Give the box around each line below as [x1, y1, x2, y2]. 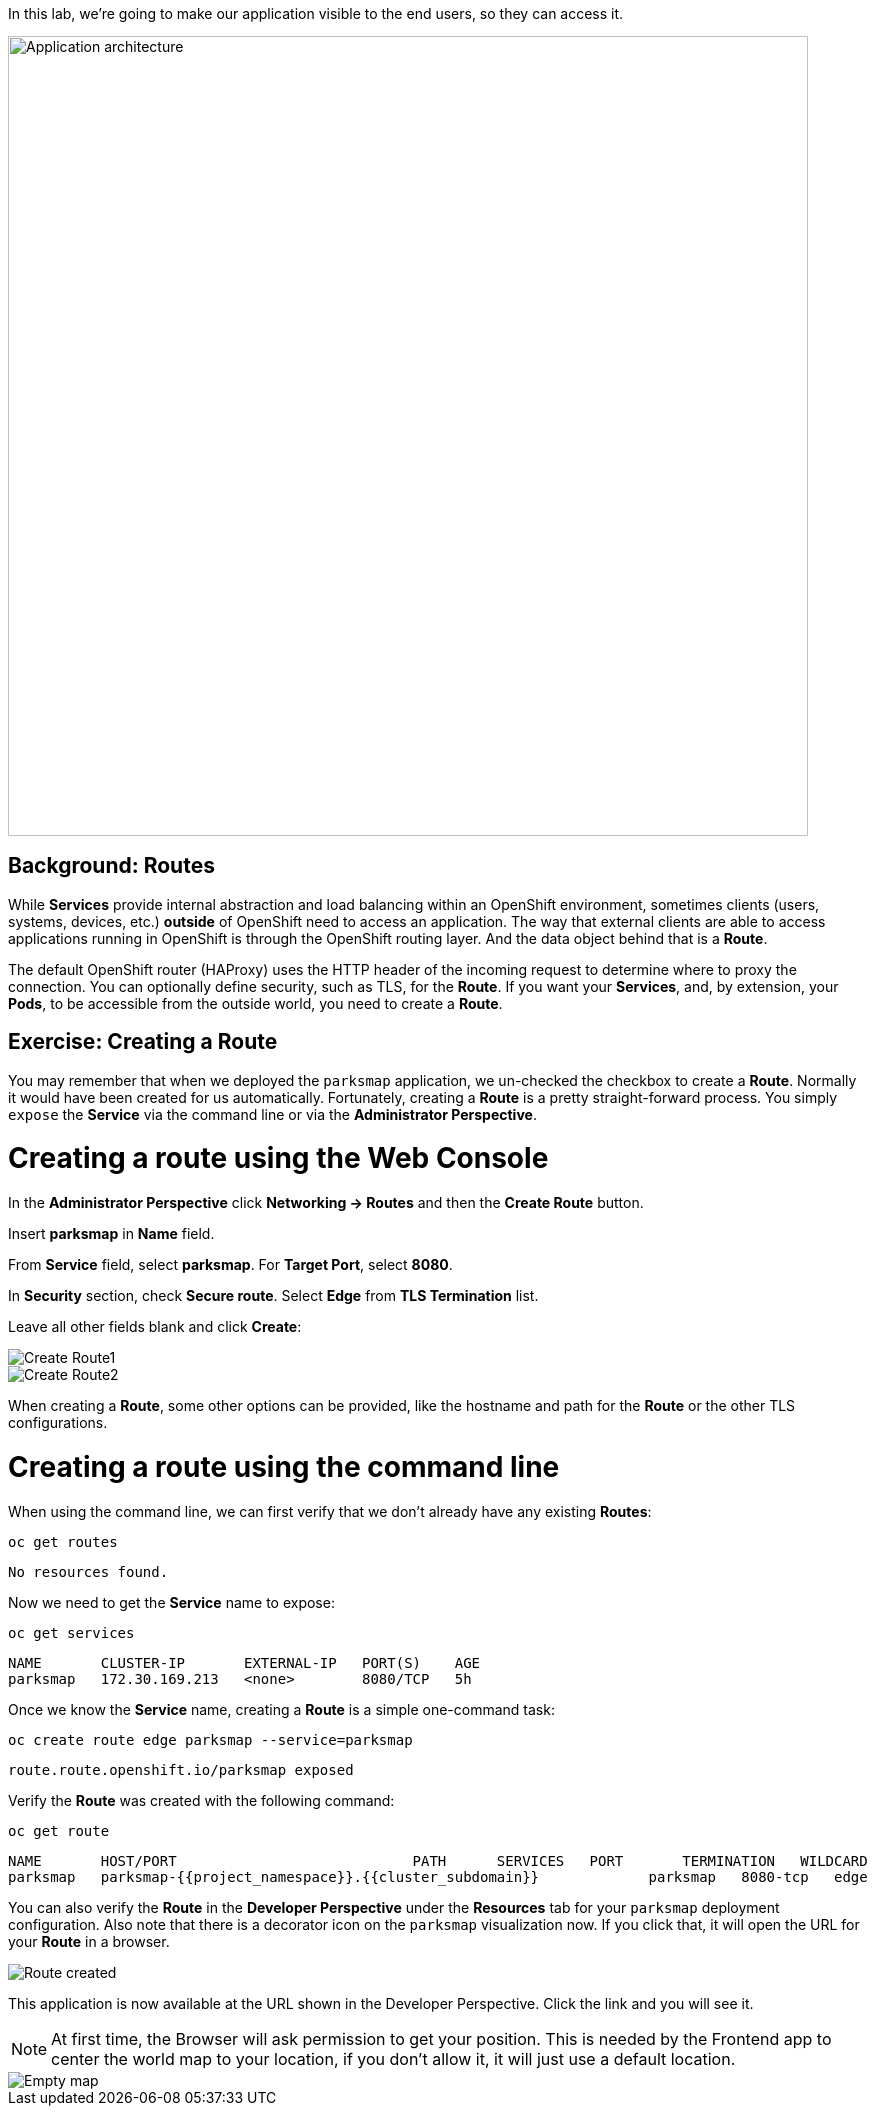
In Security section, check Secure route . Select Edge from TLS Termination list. [8, 1287, 539, 1305]
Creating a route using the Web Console [8, 1141, 549, 1176]
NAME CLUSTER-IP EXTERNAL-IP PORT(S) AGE [8, 1654, 481, 1671]
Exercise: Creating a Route [8, 1029, 278, 1055]
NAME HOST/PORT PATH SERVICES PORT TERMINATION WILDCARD [8, 1852, 868, 1869]
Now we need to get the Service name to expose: [8, 1593, 335, 1611]
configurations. [8, 1414, 108, 1432]
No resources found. [8, 1563, 169, 1580]
